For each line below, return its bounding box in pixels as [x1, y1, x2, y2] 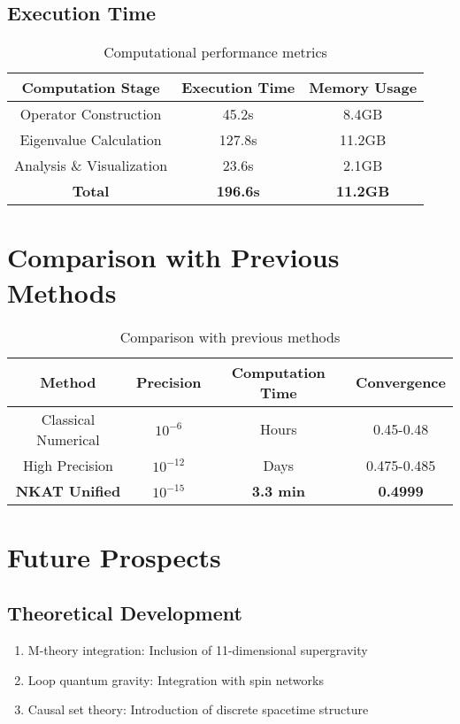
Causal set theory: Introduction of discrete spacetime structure [27, 700, 369, 719]
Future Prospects [7, 538, 221, 574]
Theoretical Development [7, 599, 242, 627]
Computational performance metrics [103, 42, 327, 63]
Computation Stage [21, 77, 160, 98]
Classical [41, 408, 96, 429]
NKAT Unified [15, 480, 121, 501]
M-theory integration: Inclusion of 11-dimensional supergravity [27, 641, 368, 659]
